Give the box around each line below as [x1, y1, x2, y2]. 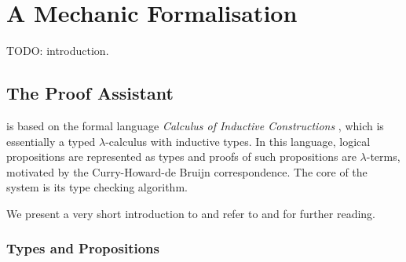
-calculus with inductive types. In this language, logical [105, 133, 371, 149]
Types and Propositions [6, 238, 159, 258]
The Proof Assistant [6, 81, 174, 105]
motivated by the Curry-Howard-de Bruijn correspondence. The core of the [6, 163, 368, 180]
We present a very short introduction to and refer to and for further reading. [6, 205, 376, 221]
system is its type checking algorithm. [6, 179, 188, 195]
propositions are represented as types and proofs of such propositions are [6, 148, 357, 165]
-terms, [366, 148, 401, 165]
